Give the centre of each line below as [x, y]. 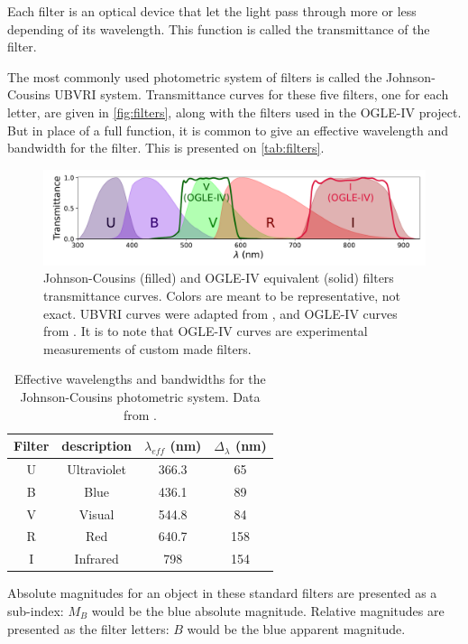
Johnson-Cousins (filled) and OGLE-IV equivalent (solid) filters [219, 278]
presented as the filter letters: [88, 628]
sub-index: [36, 611]
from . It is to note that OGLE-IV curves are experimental [206, 331]
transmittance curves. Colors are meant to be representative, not [222, 295]
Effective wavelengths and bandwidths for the [140, 379]
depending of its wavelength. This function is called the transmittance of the [219, 28]
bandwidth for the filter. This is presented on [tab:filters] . [166, 148]
